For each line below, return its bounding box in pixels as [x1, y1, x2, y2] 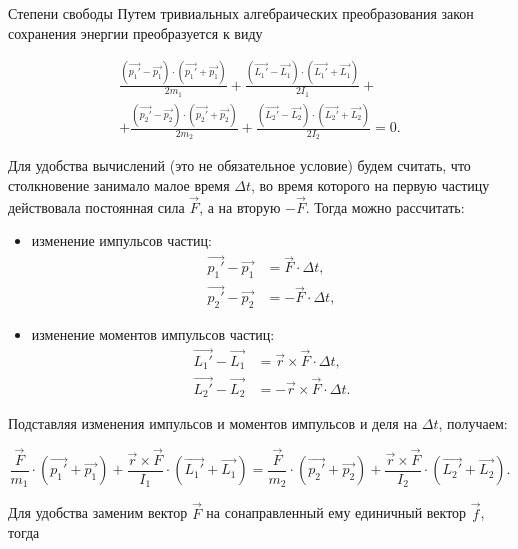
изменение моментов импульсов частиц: [31, 324, 275, 345]
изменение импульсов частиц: [31, 230, 212, 251]
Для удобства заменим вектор [8, 502, 188, 523]
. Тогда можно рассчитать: [305, 196, 465, 217]
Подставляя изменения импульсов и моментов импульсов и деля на [8, 413, 418, 434]
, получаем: [438, 413, 508, 434]
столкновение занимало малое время [8, 174, 230, 195]
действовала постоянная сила [8, 196, 185, 217]
